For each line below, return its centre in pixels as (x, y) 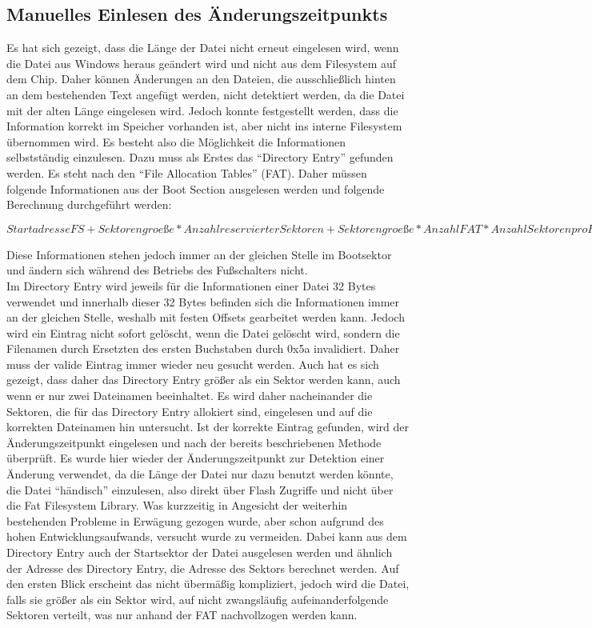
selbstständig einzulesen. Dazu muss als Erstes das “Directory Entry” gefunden (200, 157)
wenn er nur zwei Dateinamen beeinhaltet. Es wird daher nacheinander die (190, 396)
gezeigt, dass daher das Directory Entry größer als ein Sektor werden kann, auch (204, 380)
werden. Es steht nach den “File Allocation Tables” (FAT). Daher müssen (187, 172)
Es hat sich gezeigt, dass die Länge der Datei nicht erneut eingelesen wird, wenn (203, 48)
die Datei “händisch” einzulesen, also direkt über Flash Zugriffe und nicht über (200, 489)
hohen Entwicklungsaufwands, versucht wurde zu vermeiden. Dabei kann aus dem (207, 536)
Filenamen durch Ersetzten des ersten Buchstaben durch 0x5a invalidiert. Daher (203, 348)
